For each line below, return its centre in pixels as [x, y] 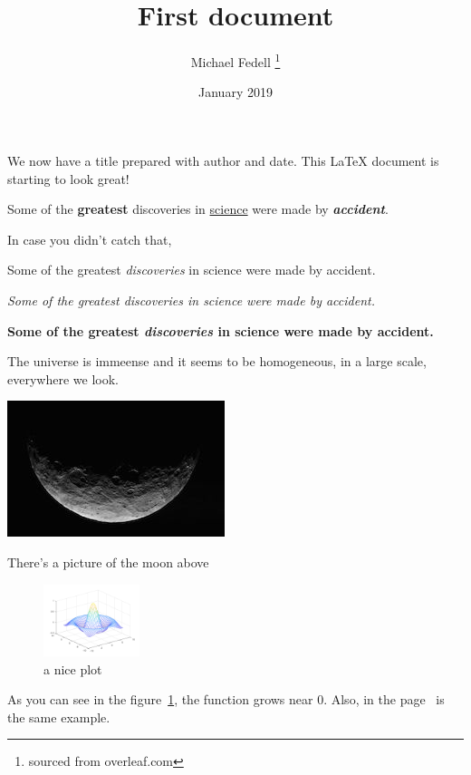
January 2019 [235, 92]
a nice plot [73, 668]
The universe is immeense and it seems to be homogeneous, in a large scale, [217, 361]
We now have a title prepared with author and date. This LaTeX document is [223, 160]
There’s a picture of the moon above [108, 562]
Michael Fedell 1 [235, 60]
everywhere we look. [63, 378]
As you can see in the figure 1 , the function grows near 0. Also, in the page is [226, 699]
